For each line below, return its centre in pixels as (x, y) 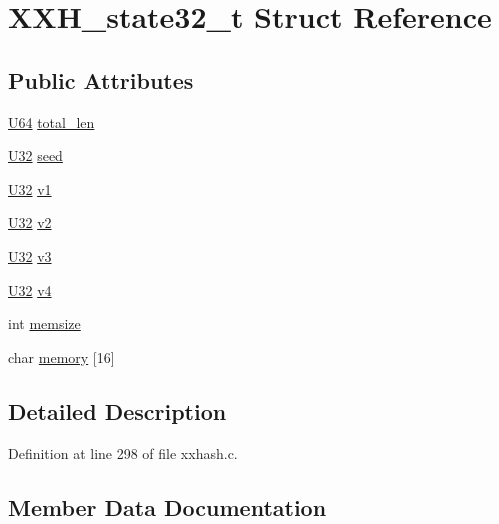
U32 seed (35, 155)
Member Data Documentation (167, 506)
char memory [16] (61, 356)
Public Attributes (101, 79)
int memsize (44, 323)
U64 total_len (51, 121)
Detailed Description (117, 410)
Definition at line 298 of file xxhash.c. (123, 452)
